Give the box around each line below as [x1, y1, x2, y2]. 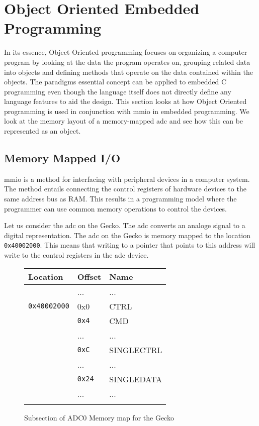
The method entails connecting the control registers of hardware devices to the [4, 183, 246, 194]
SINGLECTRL [109, 344, 162, 356]
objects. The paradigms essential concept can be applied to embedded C [4, 76, 227, 87]
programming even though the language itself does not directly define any [4, 86, 231, 96]
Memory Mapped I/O [4, 150, 121, 166]
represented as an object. [4, 126, 81, 136]
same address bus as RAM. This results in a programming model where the [4, 193, 237, 204]
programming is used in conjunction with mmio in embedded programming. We [4, 105, 249, 116]
